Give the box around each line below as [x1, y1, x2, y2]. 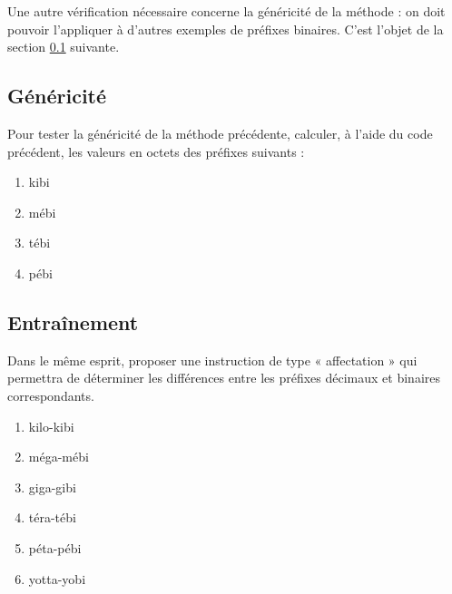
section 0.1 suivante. [7, 37, 120, 56]
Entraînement [7, 307, 139, 336]
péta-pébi [28, 538, 82, 557]
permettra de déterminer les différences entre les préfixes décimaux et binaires [7, 368, 441, 387]
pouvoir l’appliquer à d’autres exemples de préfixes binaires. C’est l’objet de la [7, 19, 444, 38]
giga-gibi [28, 477, 76, 496]
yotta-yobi [28, 569, 86, 588]
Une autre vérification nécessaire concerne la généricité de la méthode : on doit [7, 2, 446, 20]
